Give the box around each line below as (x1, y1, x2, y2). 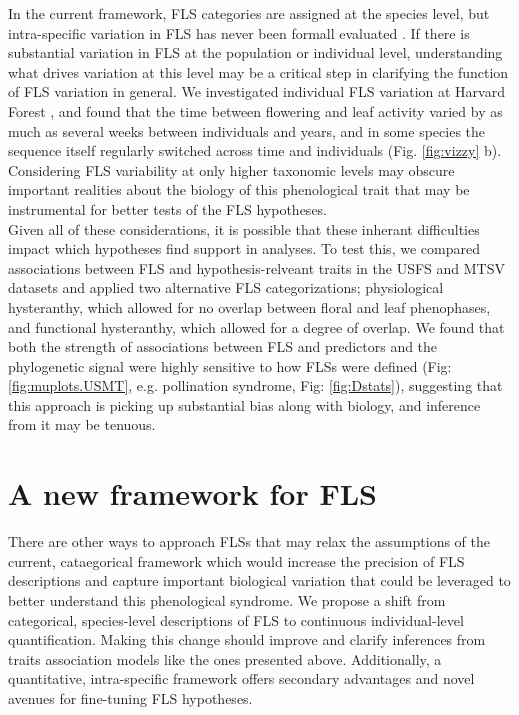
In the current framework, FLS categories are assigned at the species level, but (8, 3, 490, 23)
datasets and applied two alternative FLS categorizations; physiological (8, 277, 444, 298)
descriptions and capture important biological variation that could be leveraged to (8, 570, 511, 591)
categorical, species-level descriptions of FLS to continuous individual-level (8, 609, 464, 630)
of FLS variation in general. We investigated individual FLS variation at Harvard (8, 81, 505, 102)
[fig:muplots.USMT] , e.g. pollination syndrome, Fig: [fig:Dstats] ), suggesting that (8, 375, 503, 396)
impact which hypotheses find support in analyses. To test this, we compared (8, 238, 480, 259)
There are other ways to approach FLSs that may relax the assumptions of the (8, 531, 490, 552)
